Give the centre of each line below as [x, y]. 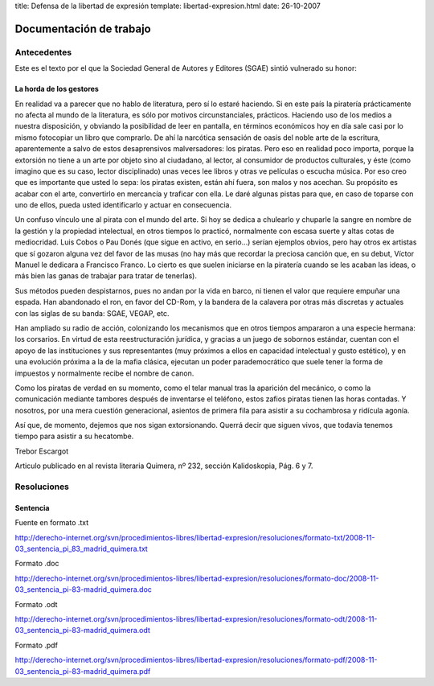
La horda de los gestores [57, 89]
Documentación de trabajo [83, 29]
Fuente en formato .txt [52, 523]
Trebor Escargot [42, 451]
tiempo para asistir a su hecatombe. [74, 436]
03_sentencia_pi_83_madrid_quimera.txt [81, 548]
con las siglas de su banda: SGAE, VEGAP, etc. [92, 313]
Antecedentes [43, 52]
